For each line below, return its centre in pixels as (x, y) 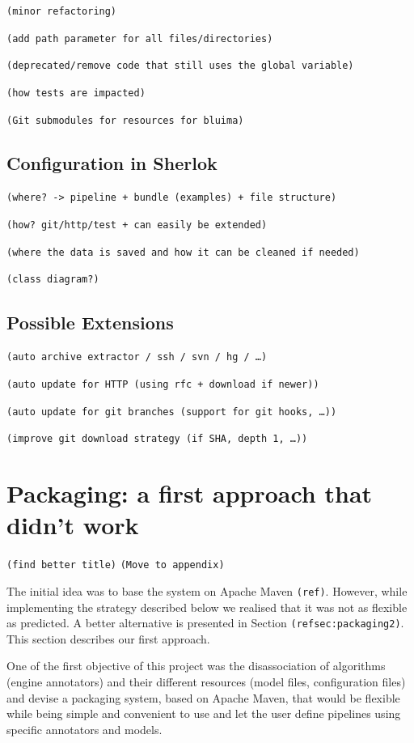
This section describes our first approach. (108, 638)
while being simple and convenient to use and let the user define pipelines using (204, 713)
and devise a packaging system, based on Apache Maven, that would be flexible (203, 697)
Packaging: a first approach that (190, 493)
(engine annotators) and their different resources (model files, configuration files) (206, 681)
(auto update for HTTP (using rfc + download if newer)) (163, 384)
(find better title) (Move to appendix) (116, 565)
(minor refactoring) (62, 11)
